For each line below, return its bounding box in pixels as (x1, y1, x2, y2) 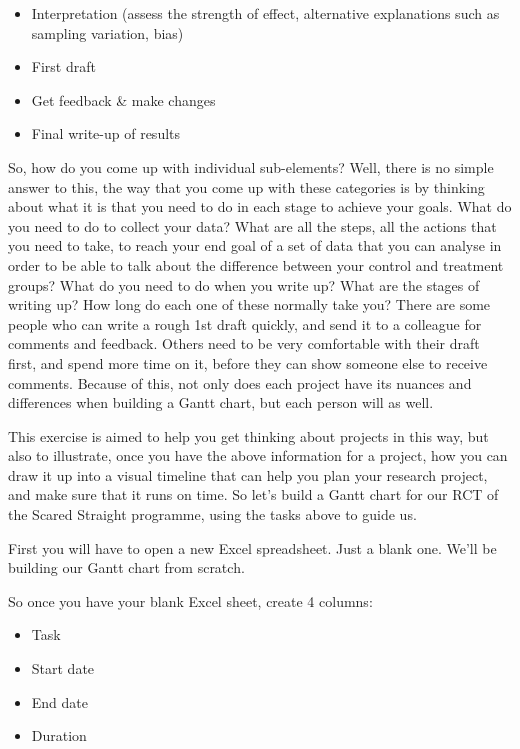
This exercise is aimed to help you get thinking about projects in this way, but (8, 425, 489, 446)
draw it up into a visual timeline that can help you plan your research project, (8, 464, 488, 485)
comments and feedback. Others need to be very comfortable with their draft (8, 333, 480, 354)
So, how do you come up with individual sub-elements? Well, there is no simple (8, 156, 494, 177)
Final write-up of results (31, 123, 181, 144)
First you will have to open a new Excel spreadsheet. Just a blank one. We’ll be (8, 537, 497, 558)
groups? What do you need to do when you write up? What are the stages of (8, 274, 480, 295)
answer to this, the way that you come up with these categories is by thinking (8, 176, 485, 197)
